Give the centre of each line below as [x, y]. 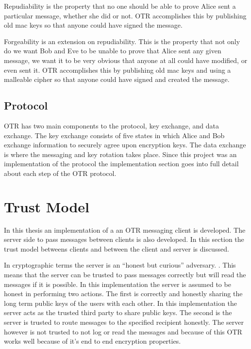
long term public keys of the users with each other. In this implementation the [120, 303]
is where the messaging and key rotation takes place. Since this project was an [120, 154]
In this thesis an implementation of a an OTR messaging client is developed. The [125, 230]
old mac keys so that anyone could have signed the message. [93, 25]
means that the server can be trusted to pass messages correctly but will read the [125, 275]
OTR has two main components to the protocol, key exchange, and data [111, 125]
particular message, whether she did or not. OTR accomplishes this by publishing [125, 15]
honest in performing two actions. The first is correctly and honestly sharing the [123, 293]
